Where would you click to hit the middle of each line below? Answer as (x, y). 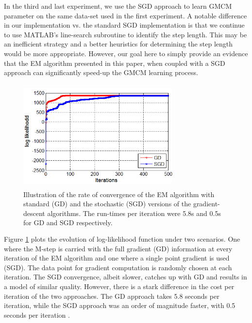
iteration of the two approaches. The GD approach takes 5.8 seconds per (112, 296)
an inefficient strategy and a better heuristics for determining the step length (118, 44)
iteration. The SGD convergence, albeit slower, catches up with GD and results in (126, 277)
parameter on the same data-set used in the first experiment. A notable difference (126, 15)
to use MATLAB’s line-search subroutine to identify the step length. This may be (126, 34)
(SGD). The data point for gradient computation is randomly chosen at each (118, 267)
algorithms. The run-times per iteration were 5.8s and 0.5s (134, 213)
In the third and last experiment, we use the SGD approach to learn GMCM (118, 6)
